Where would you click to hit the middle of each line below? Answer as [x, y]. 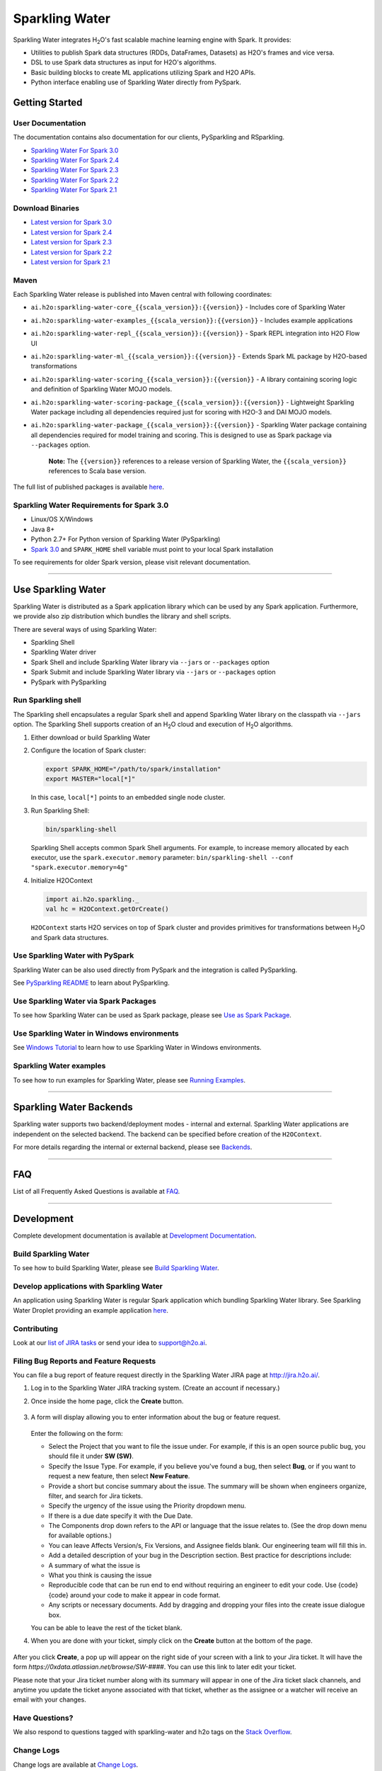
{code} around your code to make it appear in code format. [134, 1595]
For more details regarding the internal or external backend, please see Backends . [133, 1147]
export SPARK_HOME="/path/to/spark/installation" [133, 769]
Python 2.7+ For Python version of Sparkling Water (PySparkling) [126, 539]
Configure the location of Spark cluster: [88, 750]
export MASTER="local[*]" [91, 779]
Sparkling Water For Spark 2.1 [74, 190]
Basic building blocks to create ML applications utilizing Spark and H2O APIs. [143, 72]
